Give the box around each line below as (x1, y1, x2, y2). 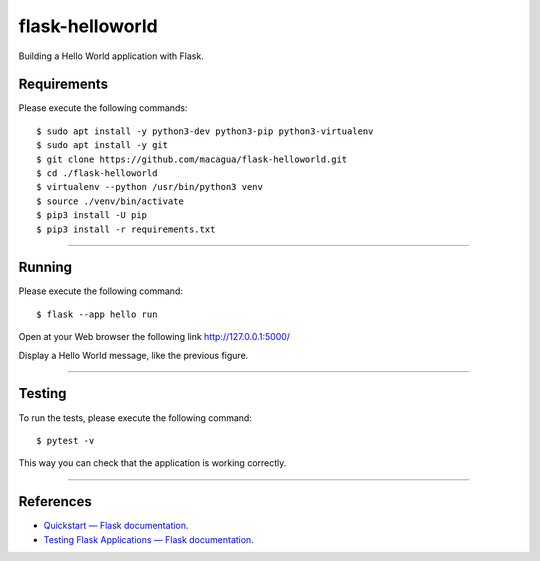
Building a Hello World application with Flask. (18, 50, 204, 62)
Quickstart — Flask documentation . (43, 520, 189, 532)
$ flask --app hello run (36, 308, 158, 320)
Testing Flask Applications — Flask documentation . (43, 533, 254, 545)
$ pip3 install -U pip (36, 210, 148, 221)
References (18, 493, 92, 510)
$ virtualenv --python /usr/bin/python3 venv (36, 181, 264, 193)
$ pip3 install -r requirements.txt (36, 223, 216, 235)
